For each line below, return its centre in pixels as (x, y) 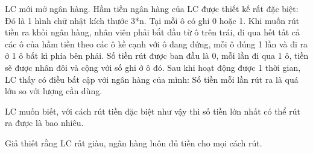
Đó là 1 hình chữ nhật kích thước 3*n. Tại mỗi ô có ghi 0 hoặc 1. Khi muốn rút (152, 20)
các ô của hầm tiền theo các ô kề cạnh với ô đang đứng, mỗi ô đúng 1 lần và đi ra (156, 43)
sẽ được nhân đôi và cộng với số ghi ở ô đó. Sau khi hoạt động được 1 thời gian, (153, 67)
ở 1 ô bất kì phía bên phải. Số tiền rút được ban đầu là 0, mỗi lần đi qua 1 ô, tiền (157, 55)
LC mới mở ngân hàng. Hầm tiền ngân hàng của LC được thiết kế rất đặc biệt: (152, 8)
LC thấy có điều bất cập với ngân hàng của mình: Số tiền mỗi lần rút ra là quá (152, 79)
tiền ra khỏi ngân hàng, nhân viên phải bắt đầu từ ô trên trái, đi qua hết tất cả (153, 32)
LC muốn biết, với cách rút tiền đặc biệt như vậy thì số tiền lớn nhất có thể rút (153, 111)
